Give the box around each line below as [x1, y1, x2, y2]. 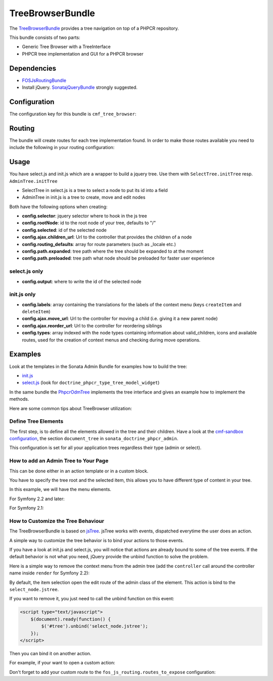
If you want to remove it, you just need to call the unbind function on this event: [9, 596, 174, 602]
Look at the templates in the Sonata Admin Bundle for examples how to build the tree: [9, 363, 187, 369]
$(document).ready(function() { [30, 616, 111, 622]
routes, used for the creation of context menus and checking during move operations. [22, 336, 201, 343]
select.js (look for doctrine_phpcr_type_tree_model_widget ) [22, 379, 160, 386]
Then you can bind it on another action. [9, 650, 92, 656]
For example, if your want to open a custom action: [9, 660, 116, 666]
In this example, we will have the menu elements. [9, 487, 111, 493]
